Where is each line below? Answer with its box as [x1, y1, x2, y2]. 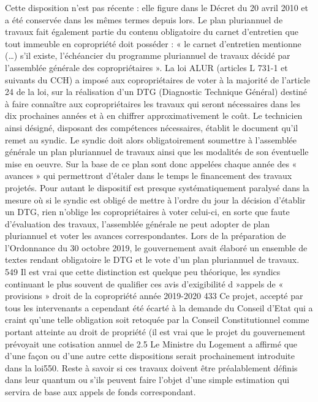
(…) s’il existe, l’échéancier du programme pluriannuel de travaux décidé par [5, 49, 290, 62]
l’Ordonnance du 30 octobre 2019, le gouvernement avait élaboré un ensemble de [5, 241, 308, 254]
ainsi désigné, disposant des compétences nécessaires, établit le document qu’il [5, 121, 298, 134]
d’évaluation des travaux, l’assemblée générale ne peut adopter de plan [5, 217, 270, 230]
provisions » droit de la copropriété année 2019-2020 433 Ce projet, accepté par [5, 289, 303, 302]
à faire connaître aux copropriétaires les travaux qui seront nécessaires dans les [5, 97, 300, 110]
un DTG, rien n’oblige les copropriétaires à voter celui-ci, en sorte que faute [5, 205, 290, 218]
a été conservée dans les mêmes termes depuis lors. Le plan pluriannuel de [5, 13, 283, 26]
